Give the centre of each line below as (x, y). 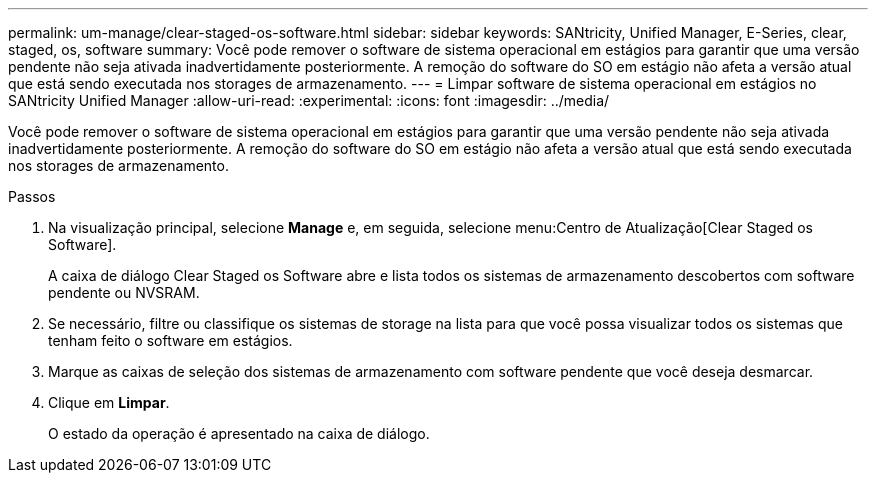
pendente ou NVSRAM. (124, 292)
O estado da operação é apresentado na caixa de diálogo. (239, 433)
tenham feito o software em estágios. (170, 340)
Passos (32, 196)
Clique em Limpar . (109, 402)
